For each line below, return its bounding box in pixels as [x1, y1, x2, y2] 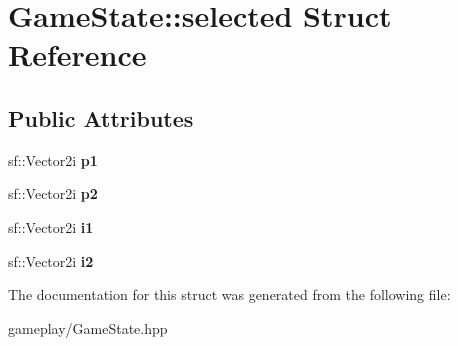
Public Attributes [8, 102, 194, 133]
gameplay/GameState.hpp [8, 317, 168, 338]
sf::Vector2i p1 [8, 149, 98, 170]
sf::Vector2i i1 [8, 216, 94, 237]
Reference [8, 34, 147, 75]
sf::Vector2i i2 [8, 250, 94, 271]
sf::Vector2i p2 [8, 183, 98, 204]
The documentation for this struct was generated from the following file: [8, 284, 451, 305]
